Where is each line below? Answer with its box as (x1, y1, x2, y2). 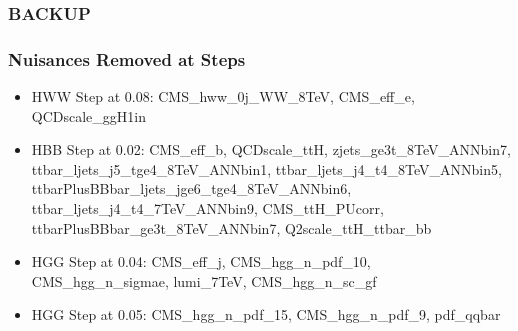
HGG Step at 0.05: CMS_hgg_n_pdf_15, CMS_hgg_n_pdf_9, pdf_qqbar (31, 304, 501, 325)
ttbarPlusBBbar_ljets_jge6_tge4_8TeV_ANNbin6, (31, 178, 352, 199)
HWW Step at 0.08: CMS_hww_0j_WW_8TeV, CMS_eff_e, (31, 86, 415, 107)
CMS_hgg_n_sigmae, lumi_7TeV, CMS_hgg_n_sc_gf (31, 270, 377, 291)
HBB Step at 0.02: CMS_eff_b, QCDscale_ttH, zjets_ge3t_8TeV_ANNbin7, (31, 139, 511, 160)
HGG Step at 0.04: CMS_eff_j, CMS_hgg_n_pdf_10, (31, 251, 371, 272)
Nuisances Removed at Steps (8, 46, 246, 71)
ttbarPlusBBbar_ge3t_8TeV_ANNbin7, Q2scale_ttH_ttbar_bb (31, 217, 432, 238)
